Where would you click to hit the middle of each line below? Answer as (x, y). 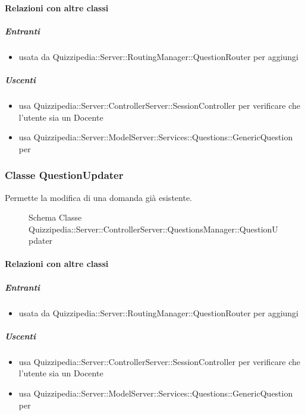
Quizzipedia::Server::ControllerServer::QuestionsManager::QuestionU (153, 229)
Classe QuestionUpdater (64, 175)
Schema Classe (55, 217)
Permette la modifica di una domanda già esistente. (98, 197)
